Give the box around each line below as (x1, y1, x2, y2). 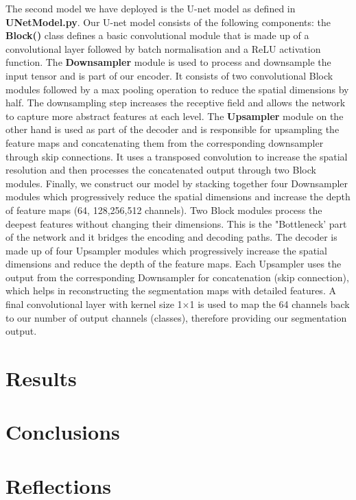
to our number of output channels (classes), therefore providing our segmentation (5, 310, 347, 324)
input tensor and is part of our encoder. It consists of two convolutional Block (5, 68, 333, 82)
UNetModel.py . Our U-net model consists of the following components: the (5, 14, 331, 29)
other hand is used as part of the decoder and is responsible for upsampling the (5, 122, 340, 136)
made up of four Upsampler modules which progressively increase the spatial (5, 243, 327, 257)
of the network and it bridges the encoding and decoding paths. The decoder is (5, 230, 337, 244)
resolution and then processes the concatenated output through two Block (5, 163, 316, 177)
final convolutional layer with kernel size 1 (5, 297, 182, 311)
